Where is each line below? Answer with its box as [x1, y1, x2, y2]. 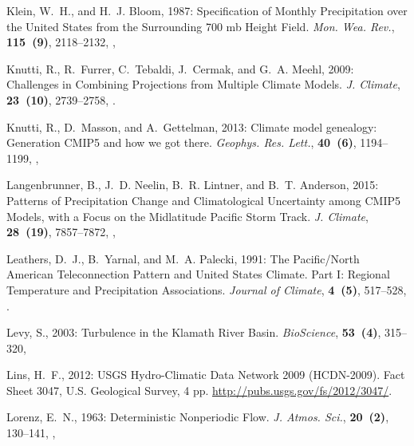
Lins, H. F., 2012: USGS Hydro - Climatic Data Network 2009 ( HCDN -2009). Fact [6, 366, 405, 383]
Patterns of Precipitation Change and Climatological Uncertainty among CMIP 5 [6, 191, 401, 208]
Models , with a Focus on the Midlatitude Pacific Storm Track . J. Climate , [6, 207, 369, 224]
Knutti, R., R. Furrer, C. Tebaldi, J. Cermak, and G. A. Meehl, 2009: [6, 60, 354, 77]
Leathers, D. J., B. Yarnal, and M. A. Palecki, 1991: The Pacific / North [6, 250, 360, 266]
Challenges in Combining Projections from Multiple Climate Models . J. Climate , [6, 76, 400, 93]
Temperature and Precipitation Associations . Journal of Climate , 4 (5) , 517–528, [6, 281, 407, 298]
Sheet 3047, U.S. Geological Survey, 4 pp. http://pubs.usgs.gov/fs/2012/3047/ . [6, 381, 392, 398]
